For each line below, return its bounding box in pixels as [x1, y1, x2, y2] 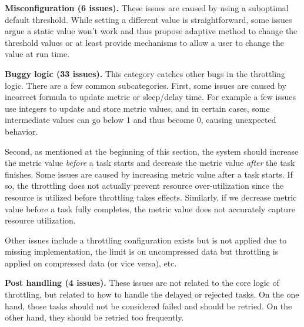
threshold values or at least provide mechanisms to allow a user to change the [5, 36, 285, 48]
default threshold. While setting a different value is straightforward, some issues [5, 13, 292, 25]
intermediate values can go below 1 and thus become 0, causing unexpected [5, 114, 276, 126]
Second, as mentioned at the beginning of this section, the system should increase [5, 145, 299, 157]
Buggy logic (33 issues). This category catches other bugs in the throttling [5, 67, 285, 79]
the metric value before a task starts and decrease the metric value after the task [5, 156, 295, 169]
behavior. [5, 125, 38, 137]
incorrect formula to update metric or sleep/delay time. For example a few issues [5, 91, 296, 103]
